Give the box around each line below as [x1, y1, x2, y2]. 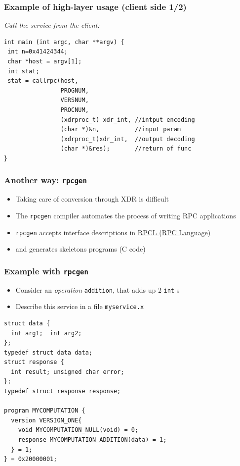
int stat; [7, 67, 40, 75]
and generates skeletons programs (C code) [15, 244, 146, 254]
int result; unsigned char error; [11, 368, 124, 375]
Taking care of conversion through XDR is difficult [15, 194, 169, 204]
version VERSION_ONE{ [11, 416, 82, 424]
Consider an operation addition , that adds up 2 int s [15, 284, 180, 295]
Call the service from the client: [4, 20, 100, 30]
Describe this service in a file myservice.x [15, 301, 144, 311]
